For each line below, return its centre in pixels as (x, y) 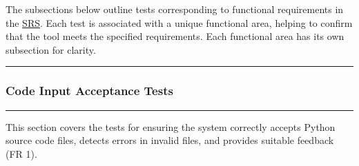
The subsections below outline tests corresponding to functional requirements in (175, 9)
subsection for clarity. (51, 49)
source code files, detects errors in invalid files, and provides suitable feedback (170, 140)
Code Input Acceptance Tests (89, 91)
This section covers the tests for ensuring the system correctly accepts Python (171, 126)
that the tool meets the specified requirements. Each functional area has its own (175, 36)
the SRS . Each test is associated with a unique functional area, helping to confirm (179, 22)
